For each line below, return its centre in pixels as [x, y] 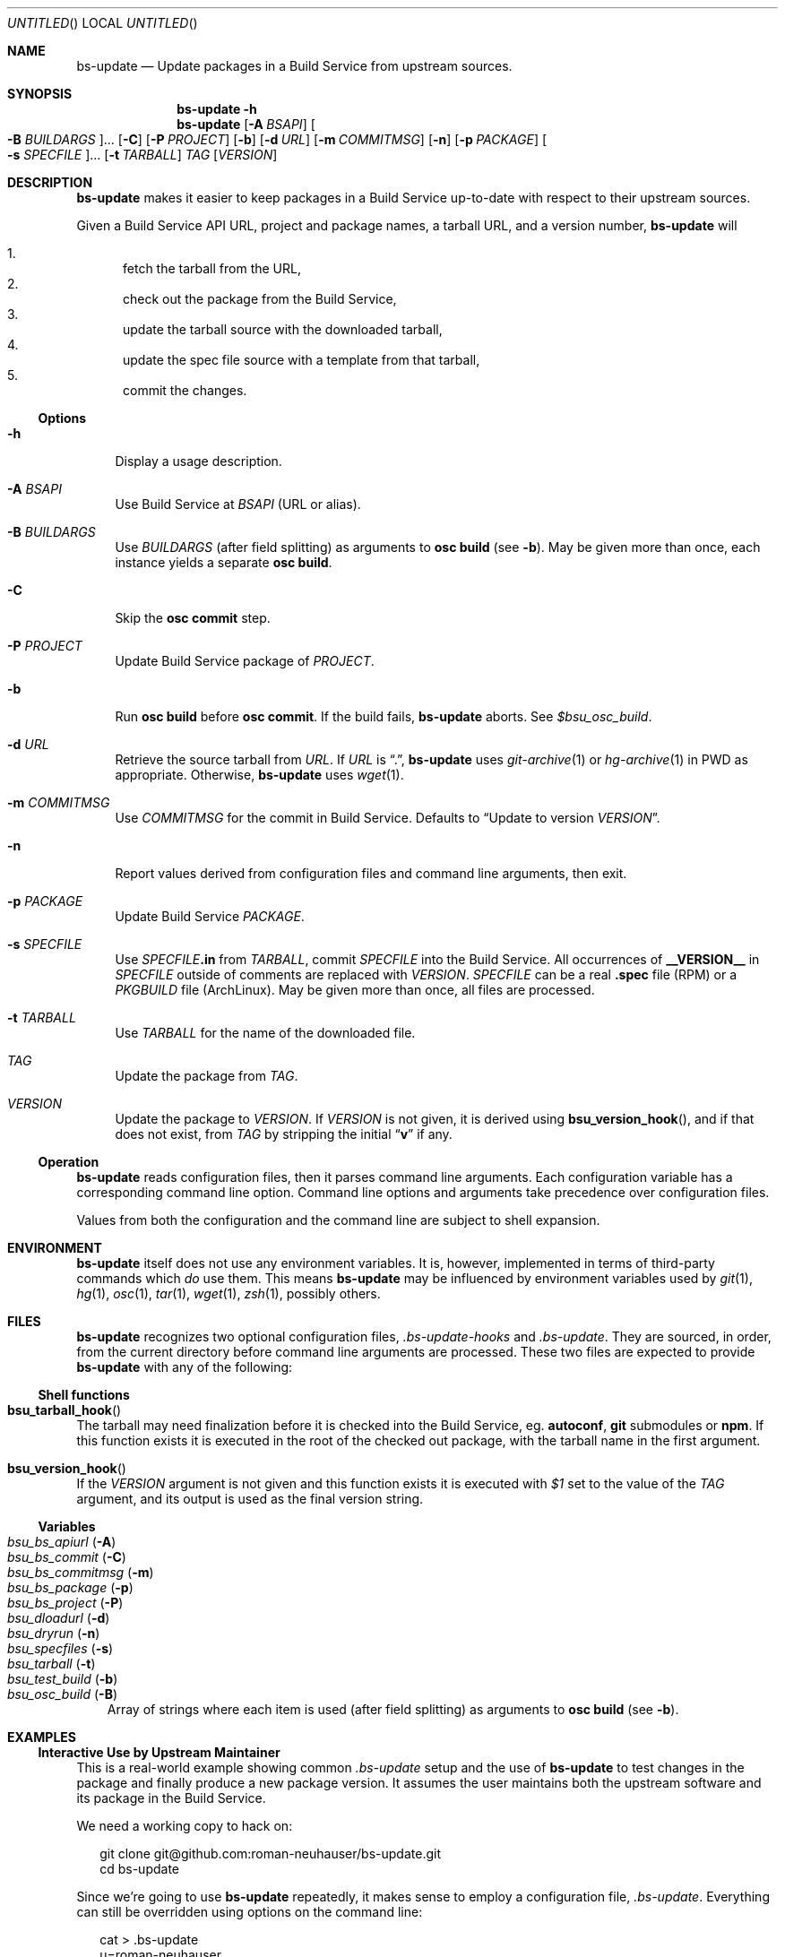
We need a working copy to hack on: [185, 1826]
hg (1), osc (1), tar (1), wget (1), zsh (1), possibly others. [229, 1293]
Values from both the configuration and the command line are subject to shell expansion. [338, 1220]
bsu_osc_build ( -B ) [63, 1694]
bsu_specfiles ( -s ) [60, 1648]
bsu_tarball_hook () [65, 1410]
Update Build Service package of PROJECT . [245, 661]
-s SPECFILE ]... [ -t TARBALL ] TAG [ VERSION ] [142, 155]
